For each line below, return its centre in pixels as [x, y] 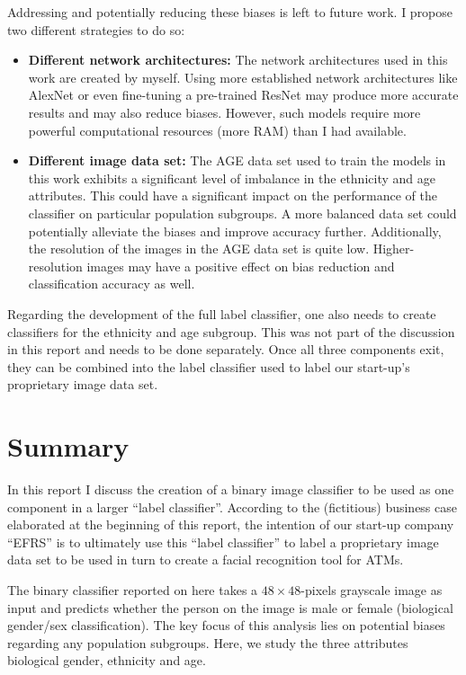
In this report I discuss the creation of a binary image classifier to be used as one [231, 489]
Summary [68, 446]
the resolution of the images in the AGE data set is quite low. [199, 249]
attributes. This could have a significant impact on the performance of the [233, 195]
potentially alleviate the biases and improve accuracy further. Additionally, [235, 231]
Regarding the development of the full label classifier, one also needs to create [222, 313]
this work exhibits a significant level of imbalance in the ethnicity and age [232, 178]
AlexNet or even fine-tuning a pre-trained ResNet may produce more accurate [243, 95]
